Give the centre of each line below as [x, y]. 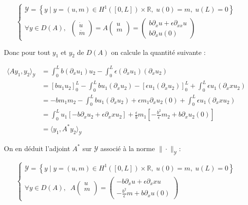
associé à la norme [128, 148]
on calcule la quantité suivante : [159, 52]
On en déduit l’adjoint [37, 148]
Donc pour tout [27, 52]
